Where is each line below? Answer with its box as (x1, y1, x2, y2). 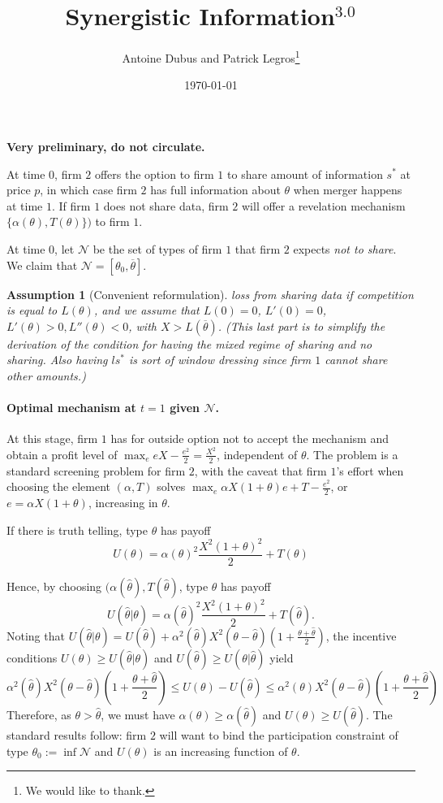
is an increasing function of (153, 742, 288, 759)
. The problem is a (306, 445, 398, 462)
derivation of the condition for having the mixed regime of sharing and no (6, 335, 372, 352)
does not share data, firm (103, 197, 229, 214)
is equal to (6, 302, 58, 319)
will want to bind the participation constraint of (159, 726, 398, 743)
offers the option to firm (94, 165, 214, 182)
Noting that (6, 627, 65, 644)
